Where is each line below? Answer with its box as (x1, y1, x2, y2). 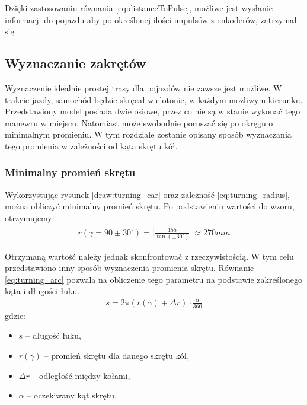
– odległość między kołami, (32, 369, 130, 381)
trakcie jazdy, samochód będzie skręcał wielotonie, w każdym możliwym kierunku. (5, 93, 303, 106)
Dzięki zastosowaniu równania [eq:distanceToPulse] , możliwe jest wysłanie (5, 2, 273, 14)
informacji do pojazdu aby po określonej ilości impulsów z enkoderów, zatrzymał (5, 13, 297, 25)
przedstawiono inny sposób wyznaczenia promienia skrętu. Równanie (5, 262, 254, 274)
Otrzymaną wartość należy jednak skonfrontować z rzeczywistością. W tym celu (5, 250, 294, 262)
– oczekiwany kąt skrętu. (27, 389, 117, 401)
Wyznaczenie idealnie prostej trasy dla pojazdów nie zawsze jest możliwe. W (5, 81, 282, 94)
